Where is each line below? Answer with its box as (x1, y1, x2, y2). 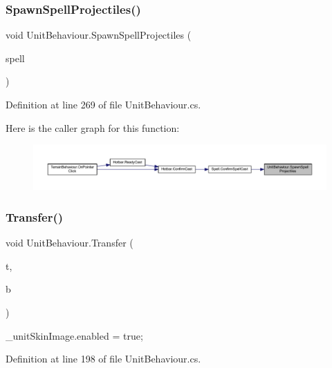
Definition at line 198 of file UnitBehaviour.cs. (6, 351, 201, 366)
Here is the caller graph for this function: (6, 120, 180, 135)
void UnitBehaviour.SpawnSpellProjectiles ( (6, 28, 192, 42)
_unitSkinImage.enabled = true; (6, 328, 143, 342)
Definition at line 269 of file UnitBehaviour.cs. (6, 97, 201, 111)
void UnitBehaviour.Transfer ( (6, 235, 133, 250)
